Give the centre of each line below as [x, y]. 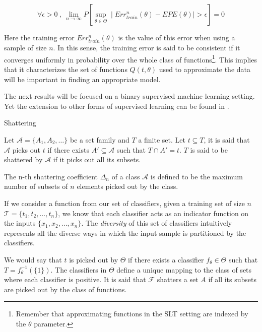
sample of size [25, 48]
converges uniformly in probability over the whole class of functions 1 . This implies [130, 58]
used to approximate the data [205, 69]
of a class [126, 176]
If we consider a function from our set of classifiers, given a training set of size [124, 203]
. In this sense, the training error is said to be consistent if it [147, 48]
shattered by [23, 159]
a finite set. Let [162, 139]
